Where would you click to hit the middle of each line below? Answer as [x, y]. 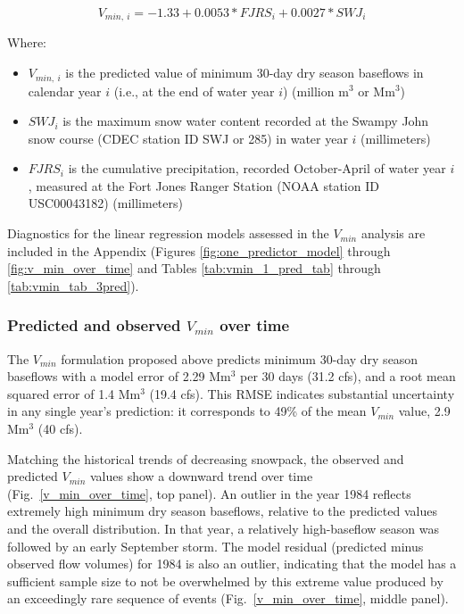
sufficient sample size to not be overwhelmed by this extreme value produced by [225, 581]
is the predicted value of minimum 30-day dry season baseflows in [244, 73]
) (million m [315, 91]
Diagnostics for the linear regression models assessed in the [168, 233]
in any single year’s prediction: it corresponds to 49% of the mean [187, 411]
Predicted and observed [94, 325]
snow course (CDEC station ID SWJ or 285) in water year [188, 138]
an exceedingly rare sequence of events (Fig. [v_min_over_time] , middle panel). [228, 598]
